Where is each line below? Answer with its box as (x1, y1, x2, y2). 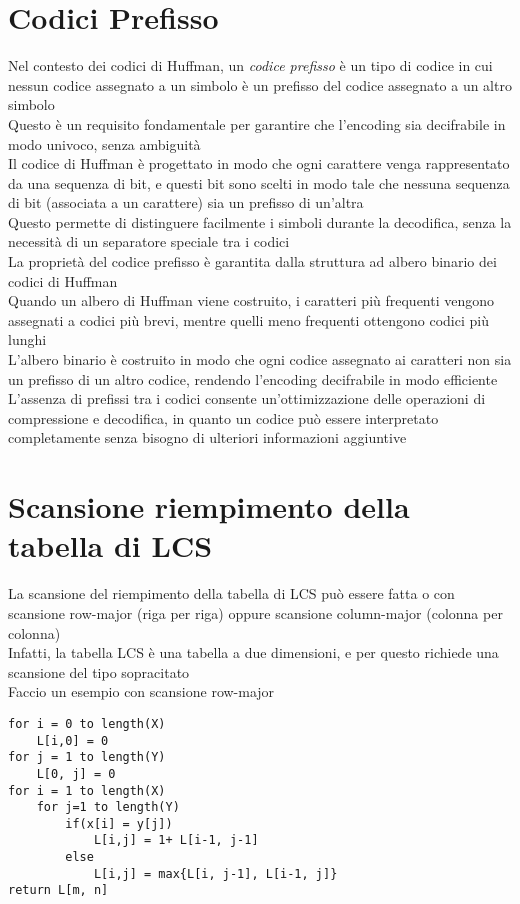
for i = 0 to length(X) (8, 716, 166, 731)
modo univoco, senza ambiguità (8, 133, 201, 154)
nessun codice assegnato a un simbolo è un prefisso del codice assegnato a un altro (8, 74, 512, 95)
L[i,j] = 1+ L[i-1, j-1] (93, 833, 259, 848)
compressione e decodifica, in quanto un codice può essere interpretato (8, 407, 439, 428)
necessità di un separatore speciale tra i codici (8, 231, 290, 252)
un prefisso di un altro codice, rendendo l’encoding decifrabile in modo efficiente (8, 368, 498, 389)
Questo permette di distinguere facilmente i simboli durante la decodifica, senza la (8, 211, 512, 232)
